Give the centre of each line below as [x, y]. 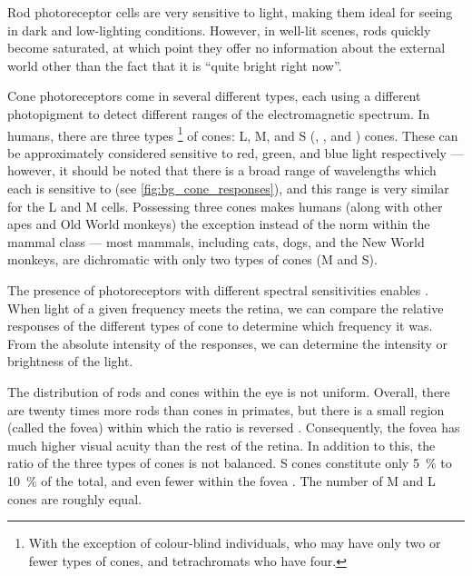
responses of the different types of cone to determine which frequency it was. [220, 326]
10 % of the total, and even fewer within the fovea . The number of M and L [221, 480]
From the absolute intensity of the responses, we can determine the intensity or [227, 343]
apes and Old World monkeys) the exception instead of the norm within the [219, 224]
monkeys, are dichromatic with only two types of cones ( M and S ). [192, 259]
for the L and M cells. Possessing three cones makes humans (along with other [225, 206]
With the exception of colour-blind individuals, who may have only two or [235, 543]
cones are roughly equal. [74, 498]
